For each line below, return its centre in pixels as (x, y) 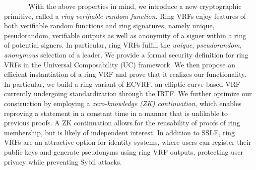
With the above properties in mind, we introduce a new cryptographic (135, 6)
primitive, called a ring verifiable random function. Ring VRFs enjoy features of (125, 16)
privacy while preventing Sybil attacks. (63, 161)
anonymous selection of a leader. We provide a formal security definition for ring (126, 54)
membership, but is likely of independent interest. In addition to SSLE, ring (120, 132)
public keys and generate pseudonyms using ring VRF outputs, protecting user (124, 151)
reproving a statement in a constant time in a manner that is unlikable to (116, 113)
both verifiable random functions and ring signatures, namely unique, (109, 26)
